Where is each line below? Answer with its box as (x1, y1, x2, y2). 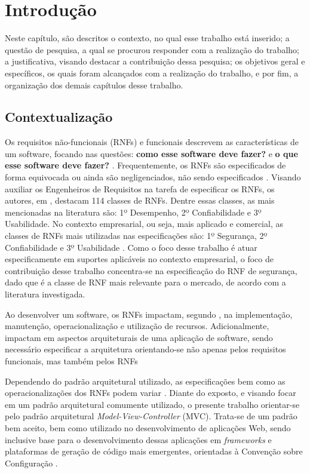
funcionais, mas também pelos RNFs (5, 354, 138, 367)
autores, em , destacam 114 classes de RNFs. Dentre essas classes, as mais (5, 194, 275, 207)
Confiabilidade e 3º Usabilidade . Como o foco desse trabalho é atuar (5, 241, 257, 253)
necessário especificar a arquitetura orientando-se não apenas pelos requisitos (5, 343, 286, 355)
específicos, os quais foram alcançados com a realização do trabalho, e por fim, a (5, 66, 299, 79)
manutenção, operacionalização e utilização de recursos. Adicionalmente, (5, 320, 269, 332)
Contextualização (5, 107, 113, 126)
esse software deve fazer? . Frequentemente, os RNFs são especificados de (5, 159, 286, 171)
